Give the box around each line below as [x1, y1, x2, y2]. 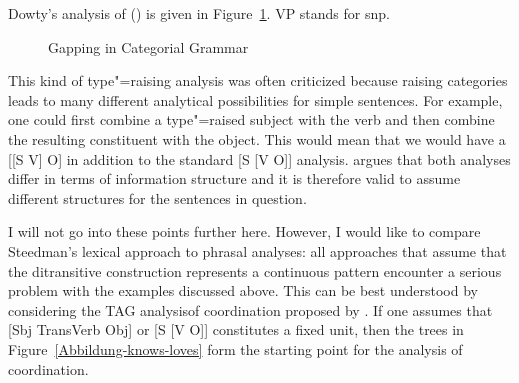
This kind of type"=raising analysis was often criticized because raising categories [8, 70, 508, 91]
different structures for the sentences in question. [8, 187, 307, 208]
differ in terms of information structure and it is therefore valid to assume [8, 168, 461, 189]
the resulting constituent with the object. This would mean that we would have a [8, 128, 506, 149]
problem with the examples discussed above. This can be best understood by [8, 280, 478, 301]
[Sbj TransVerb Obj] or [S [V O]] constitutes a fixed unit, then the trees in [8, 319, 464, 340]
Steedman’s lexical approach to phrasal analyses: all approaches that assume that [8, 240, 507, 261]
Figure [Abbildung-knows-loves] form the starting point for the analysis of [8, 338, 463, 359]
